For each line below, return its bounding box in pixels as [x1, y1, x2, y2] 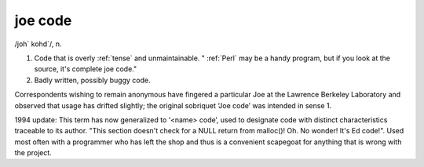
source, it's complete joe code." [34, 64, 137, 74]
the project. [14, 148, 53, 158]
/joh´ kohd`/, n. [14, 39, 62, 49]
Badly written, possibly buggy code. [34, 75, 151, 85]
